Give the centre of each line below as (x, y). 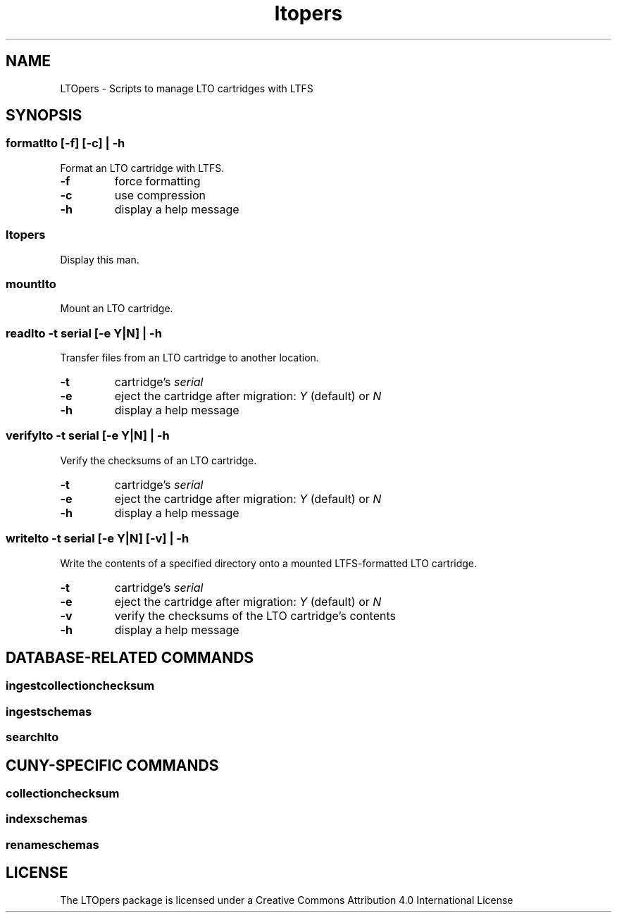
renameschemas (52, 844)
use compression (160, 195)
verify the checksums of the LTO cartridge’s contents (255, 615)
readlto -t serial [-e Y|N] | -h (84, 333)
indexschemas (47, 819)
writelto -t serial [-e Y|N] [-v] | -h (98, 539)
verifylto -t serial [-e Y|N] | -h (88, 436)
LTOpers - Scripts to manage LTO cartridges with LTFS (187, 88)
